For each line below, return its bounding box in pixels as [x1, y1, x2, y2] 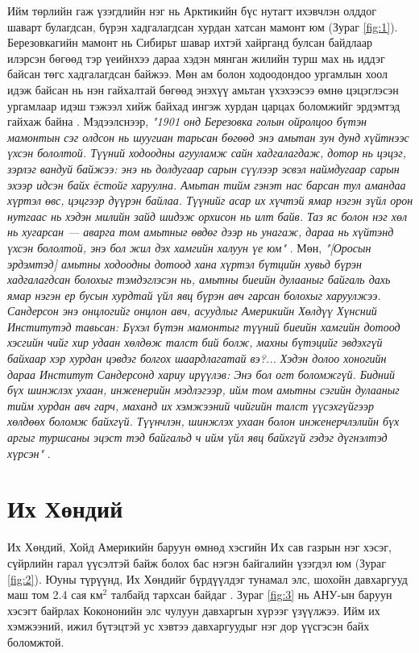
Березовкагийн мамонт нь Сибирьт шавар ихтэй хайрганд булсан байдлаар [7, 34, 373, 51]
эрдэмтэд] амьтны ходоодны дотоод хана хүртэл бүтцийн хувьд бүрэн [7, 255, 362, 272]
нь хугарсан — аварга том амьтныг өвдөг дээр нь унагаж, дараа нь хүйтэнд [7, 223, 394, 240]
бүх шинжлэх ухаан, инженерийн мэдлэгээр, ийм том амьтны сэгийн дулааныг [7, 381, 400, 398]
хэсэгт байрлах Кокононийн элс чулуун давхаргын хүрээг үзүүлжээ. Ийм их [7, 601, 380, 618]
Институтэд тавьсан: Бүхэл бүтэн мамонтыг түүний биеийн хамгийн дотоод [7, 318, 400, 335]
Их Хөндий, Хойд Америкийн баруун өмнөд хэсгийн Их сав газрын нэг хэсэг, [7, 539, 392, 555]
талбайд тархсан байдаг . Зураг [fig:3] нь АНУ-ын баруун [110, 586, 392, 603]
